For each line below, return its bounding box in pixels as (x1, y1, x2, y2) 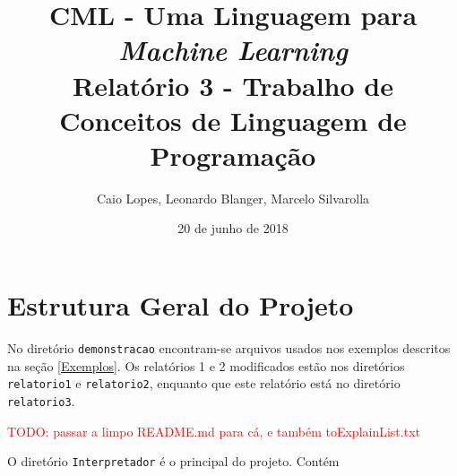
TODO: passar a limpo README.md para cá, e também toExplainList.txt (7, 421, 420, 440)
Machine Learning (118, 31, 348, 69)
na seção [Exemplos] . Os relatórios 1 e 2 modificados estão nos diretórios (7, 356, 405, 375)
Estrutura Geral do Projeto (7, 287, 354, 324)
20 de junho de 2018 (177, 219, 289, 238)
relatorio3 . (7, 391, 75, 410)
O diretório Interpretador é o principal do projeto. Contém (7, 452, 340, 471)
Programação (150, 136, 316, 173)
